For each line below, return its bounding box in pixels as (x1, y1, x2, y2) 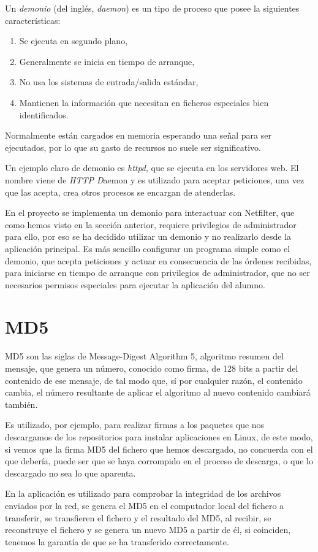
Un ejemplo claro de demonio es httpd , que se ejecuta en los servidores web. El (5, 161, 299, 174)
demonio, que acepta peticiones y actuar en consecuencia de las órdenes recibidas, (5, 254, 312, 267)
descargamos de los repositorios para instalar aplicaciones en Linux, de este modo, (5, 430, 313, 443)
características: (5, 13, 61, 26)
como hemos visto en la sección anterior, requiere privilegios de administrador (5, 218, 297, 231)
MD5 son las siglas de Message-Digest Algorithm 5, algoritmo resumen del (5, 350, 284, 362)
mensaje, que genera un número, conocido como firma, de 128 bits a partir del (5, 362, 298, 374)
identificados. (19, 108, 69, 121)
